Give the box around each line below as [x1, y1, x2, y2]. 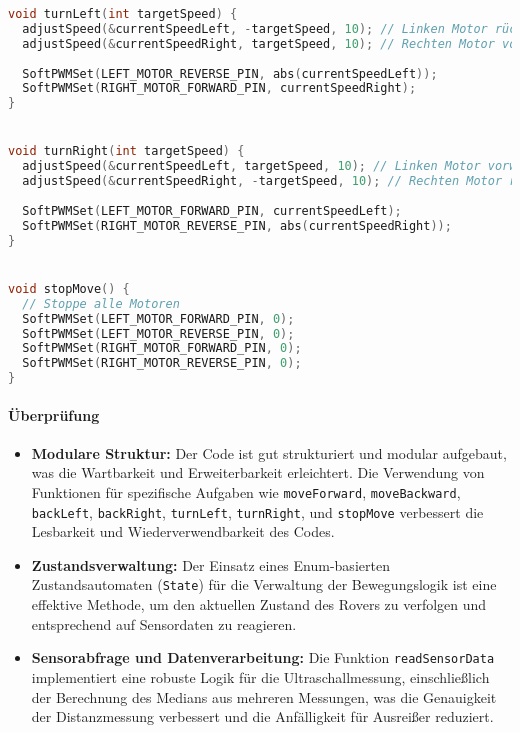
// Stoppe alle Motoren [22, 296, 180, 311]
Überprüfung [8, 404, 100, 425]
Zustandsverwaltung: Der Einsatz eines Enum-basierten [31, 554, 390, 575]
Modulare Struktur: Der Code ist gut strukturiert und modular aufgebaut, [31, 442, 507, 463]
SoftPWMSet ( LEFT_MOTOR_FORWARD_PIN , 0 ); [22, 311, 295, 326]
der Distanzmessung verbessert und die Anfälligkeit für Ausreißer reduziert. [31, 706, 494, 727]
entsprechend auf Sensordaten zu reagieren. [31, 613, 297, 634]
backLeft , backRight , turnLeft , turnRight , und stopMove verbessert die [31, 501, 484, 522]
